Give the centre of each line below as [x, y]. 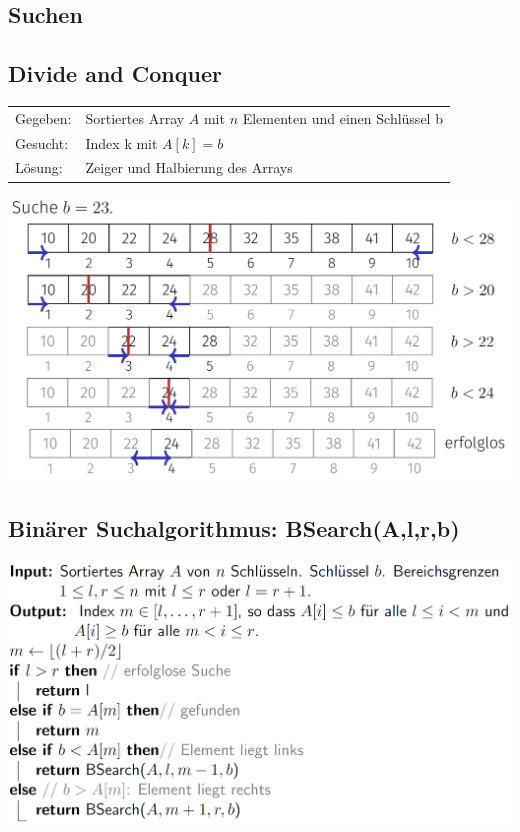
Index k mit [121, 142]
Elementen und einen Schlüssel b [342, 117]
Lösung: [39, 167]
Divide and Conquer [115, 73]
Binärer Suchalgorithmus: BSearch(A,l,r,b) [234, 528]
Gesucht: [42, 142]
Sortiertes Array [135, 117]
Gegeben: [43, 117]
